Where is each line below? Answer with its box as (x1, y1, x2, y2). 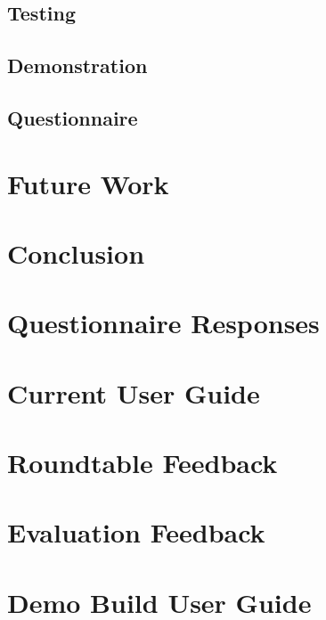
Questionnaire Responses (7, 305, 320, 341)
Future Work (7, 165, 169, 201)
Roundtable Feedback (7, 445, 278, 481)
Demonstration (7, 52, 148, 79)
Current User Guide (7, 374, 260, 411)
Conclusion (7, 234, 145, 271)
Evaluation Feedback (7, 514, 265, 551)
